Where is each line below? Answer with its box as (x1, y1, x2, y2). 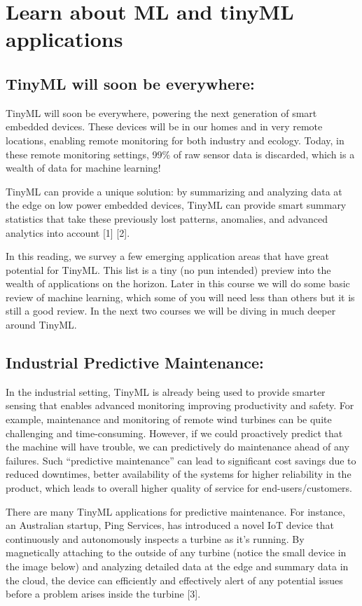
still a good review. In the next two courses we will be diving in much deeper (6, 303, 336, 318)
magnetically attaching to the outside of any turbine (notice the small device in (6, 545, 347, 560)
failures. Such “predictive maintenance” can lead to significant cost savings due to (6, 453, 356, 467)
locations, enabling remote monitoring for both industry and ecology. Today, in (6, 132, 344, 147)
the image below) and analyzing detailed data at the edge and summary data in (6, 559, 349, 573)
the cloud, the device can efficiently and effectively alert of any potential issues (6, 572, 343, 587)
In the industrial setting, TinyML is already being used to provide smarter (6, 384, 326, 399)
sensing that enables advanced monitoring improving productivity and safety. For (6, 398, 354, 413)
